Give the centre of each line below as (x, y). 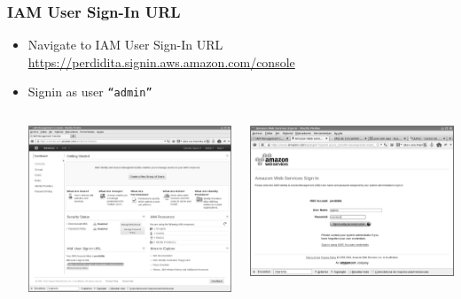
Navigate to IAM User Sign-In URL (125, 45)
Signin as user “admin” (90, 92)
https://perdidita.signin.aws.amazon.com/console (161, 61)
